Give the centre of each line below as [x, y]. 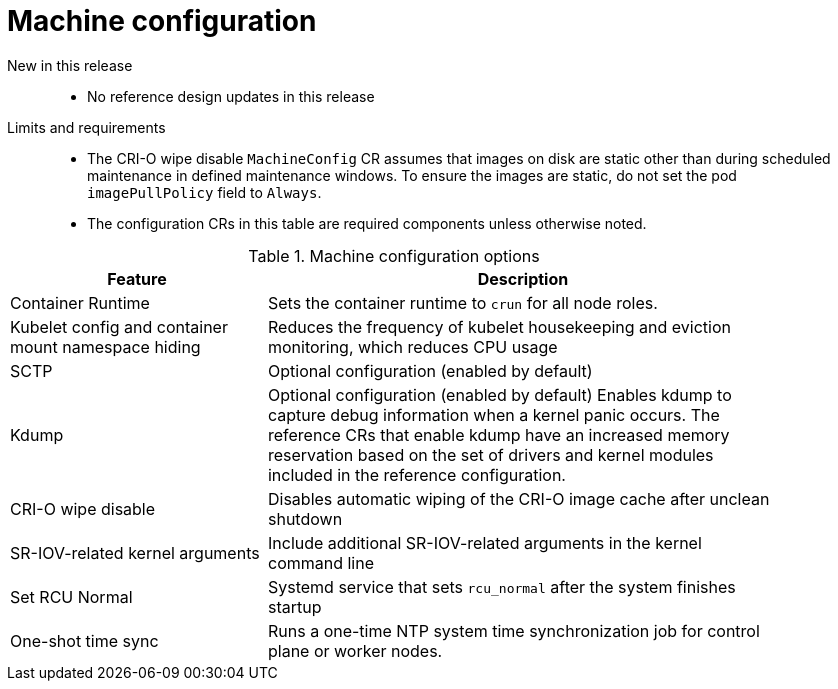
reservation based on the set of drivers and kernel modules [490, 454]
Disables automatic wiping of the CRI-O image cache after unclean [518, 498]
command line [321, 562]
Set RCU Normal [71, 596]
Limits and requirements [86, 127]
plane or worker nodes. [355, 650]
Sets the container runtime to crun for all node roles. [462, 302]
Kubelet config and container [119, 326]
